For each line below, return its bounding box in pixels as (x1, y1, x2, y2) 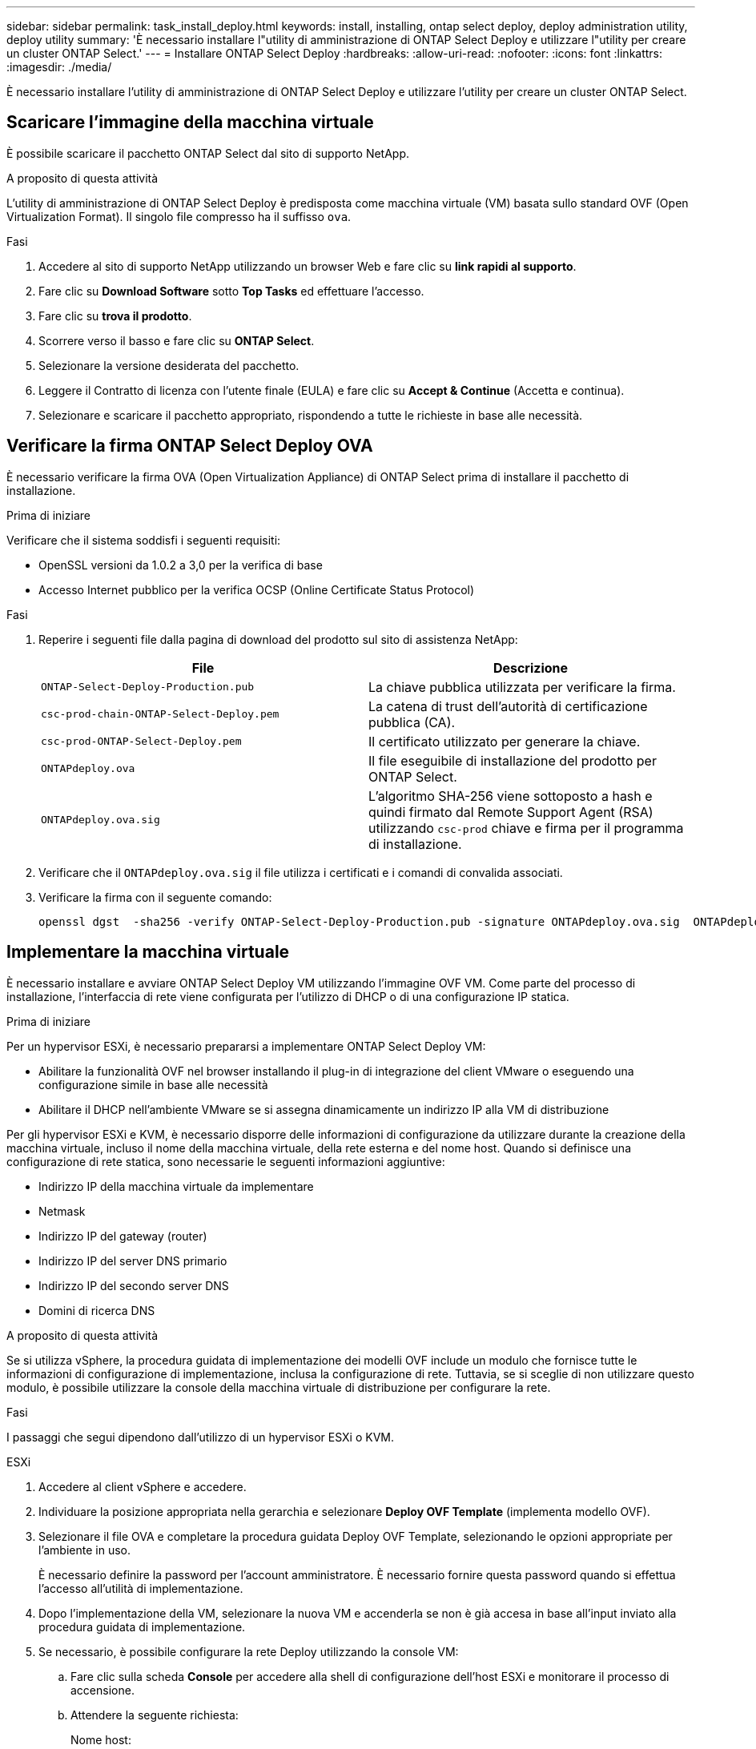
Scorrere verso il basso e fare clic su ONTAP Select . (38, 333, 315, 348)
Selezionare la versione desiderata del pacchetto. (38, 358, 300, 372)
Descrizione (493, 659, 569, 676)
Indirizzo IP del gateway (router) (38, 1228, 207, 1243)
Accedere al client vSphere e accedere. (38, 1479, 247, 1494)
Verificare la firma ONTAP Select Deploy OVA (6, 436, 373, 456)
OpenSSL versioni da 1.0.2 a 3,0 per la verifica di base (38, 557, 323, 572)
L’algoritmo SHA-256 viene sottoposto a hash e (368, 787, 653, 804)
